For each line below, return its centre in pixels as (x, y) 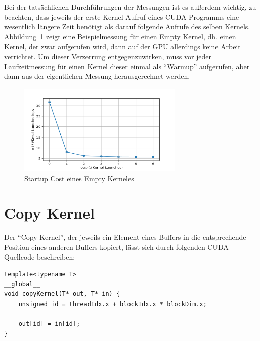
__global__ (22, 284)
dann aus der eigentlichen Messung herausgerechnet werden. (97, 76)
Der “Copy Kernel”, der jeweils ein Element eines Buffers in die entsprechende (125, 237)
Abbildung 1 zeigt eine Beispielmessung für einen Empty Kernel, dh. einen (120, 36)
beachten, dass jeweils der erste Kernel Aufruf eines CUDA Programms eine (122, 16)
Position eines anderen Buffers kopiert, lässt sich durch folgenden (105, 247)
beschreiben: (56, 257)
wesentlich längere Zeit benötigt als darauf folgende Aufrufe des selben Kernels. (127, 27)
